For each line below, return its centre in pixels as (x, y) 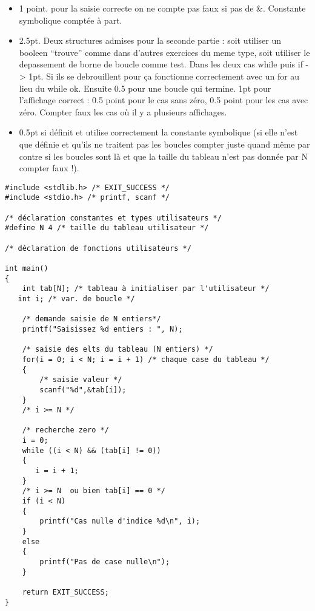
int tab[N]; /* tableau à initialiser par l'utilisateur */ (146, 289)
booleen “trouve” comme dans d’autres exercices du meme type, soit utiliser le (164, 52)
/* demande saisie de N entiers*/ (91, 319)
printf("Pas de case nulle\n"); (105, 562)
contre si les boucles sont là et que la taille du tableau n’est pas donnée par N (163, 156)
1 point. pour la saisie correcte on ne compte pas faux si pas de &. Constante (162, 8)
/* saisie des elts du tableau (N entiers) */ (118, 350)
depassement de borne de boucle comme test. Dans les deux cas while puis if (161, 64)
